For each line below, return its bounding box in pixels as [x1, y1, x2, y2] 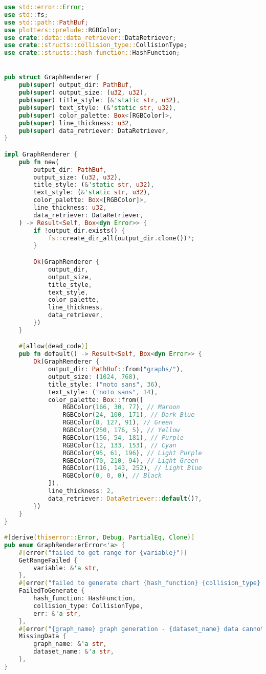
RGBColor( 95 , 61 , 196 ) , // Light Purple [62, 449, 202, 457]
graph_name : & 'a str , [33, 640, 107, 648]
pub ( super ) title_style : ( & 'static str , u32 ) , [18, 97, 180, 104]
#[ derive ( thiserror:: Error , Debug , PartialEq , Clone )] [4, 534, 195, 542]
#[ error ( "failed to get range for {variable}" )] [18, 549, 187, 556]
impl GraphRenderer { [4, 150, 78, 158]
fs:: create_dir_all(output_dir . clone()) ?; [48, 234, 195, 242]
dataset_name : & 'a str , [33, 648, 114, 656]
